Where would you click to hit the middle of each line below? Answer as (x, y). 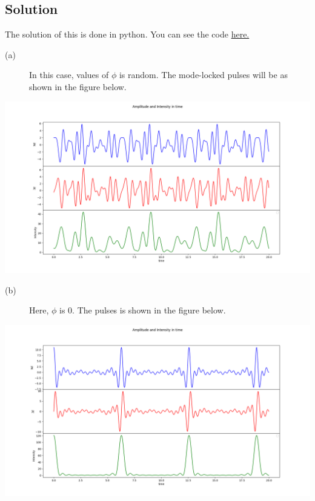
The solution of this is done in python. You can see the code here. (127, 34)
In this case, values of (69, 75)
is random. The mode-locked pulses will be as (203, 75)
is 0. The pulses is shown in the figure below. (143, 310)
